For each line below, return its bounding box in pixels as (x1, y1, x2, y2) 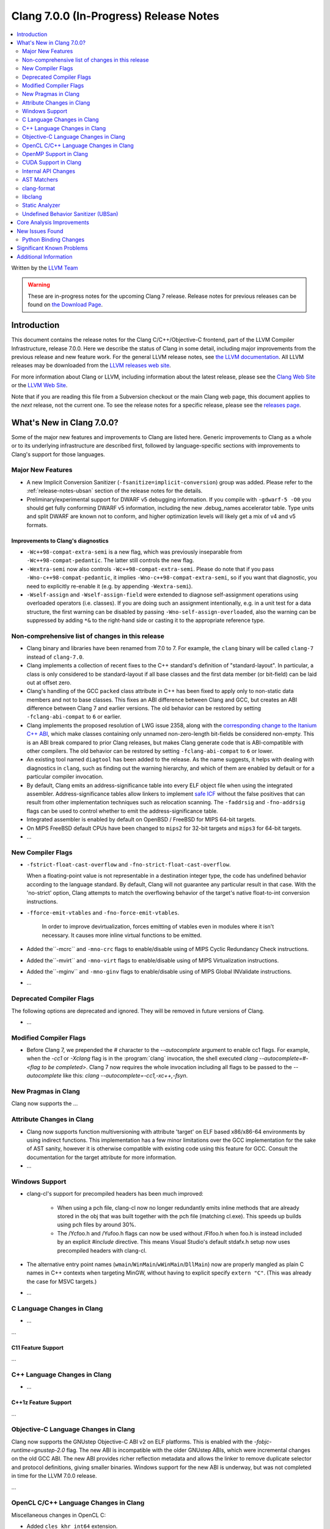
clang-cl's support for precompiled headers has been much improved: (26, 1190, 204, 1198)
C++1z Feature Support (11, 1399, 72, 1406)
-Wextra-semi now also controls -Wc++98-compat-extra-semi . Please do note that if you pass (26, 565, 274, 572)
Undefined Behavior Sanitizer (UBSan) (22, 210, 119, 217)
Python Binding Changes (22, 235, 85, 243)
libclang (22, 193, 42, 200)
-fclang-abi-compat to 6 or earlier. (26, 713, 122, 720)
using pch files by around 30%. (57, 1221, 136, 1229)
